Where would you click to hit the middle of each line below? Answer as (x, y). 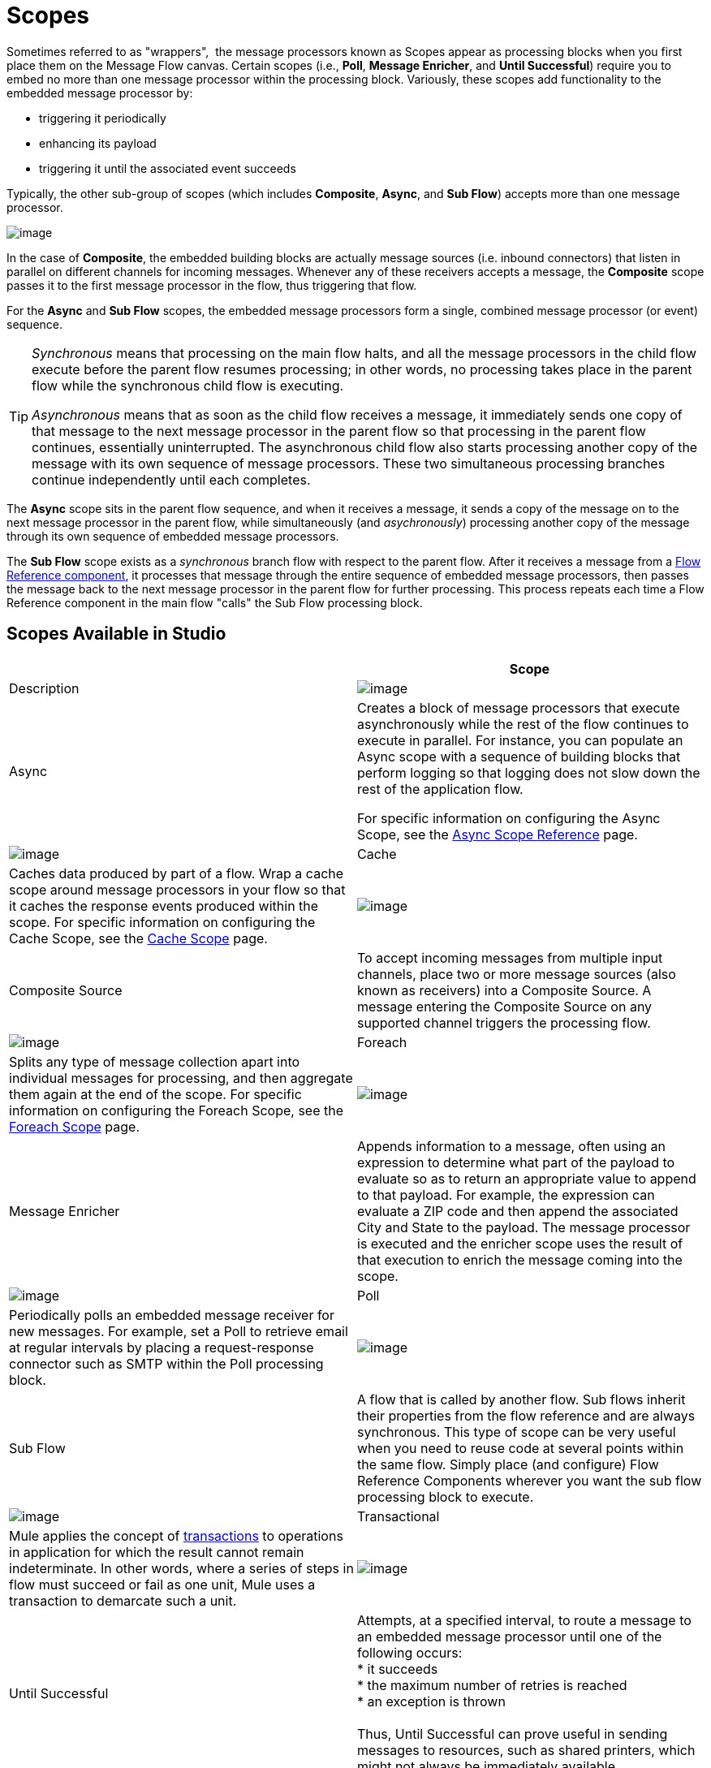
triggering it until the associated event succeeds (168, 168)
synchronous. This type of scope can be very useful (517, 1432)
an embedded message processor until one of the (510, 1636)
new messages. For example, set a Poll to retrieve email (179, 1331)
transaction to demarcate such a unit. (123, 1600)
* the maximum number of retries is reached (492, 1685)
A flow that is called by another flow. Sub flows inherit (521, 1399)
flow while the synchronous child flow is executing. (188, 385)
